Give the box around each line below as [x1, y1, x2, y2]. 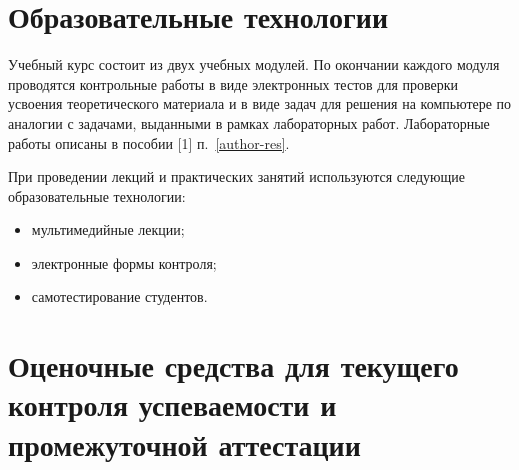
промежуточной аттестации [8, 423, 361, 464]
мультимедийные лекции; [31, 219, 185, 240]
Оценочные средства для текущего [8, 345, 459, 386]
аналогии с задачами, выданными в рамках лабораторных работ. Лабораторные [8, 112, 490, 133]
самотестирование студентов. [31, 286, 208, 307]
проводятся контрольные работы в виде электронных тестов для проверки [8, 73, 459, 94]
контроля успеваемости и [8, 384, 337, 425]
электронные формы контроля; [31, 252, 217, 273]
